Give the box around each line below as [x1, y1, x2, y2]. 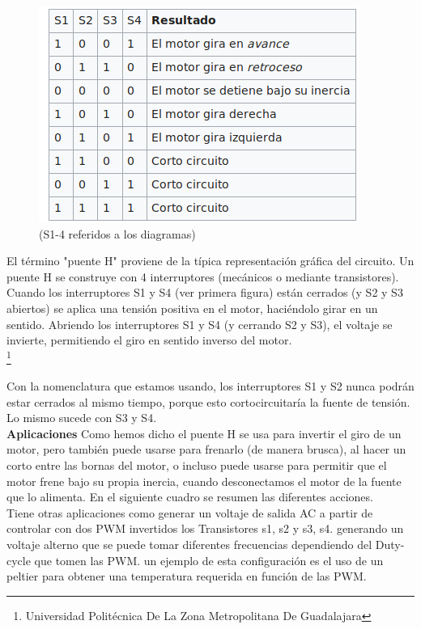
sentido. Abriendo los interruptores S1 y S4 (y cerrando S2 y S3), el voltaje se [6, 315, 393, 332]
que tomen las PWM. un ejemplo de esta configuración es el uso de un [34, 551, 384, 568]
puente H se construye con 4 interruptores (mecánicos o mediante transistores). [6, 268, 399, 285]
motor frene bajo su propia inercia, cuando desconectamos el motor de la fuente [6, 472, 402, 489]
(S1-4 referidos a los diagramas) [39, 225, 196, 242]
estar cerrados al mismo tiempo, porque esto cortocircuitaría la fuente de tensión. [6, 393, 410, 410]
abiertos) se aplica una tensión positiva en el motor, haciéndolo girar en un [6, 299, 378, 316]
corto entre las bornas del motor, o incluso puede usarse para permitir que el [6, 456, 387, 473]
